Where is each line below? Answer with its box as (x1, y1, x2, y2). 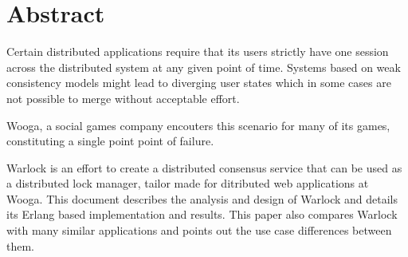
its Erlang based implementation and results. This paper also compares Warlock (6, 206, 398, 223)
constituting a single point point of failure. (6, 132, 214, 149)
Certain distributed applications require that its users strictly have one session (6, 43, 389, 60)
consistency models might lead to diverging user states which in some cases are (6, 74, 391, 91)
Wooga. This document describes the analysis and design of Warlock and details (6, 190, 398, 207)
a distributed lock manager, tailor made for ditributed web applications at (6, 175, 369, 192)
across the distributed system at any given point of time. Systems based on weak (6, 58, 401, 75)
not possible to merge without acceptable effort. (6, 89, 240, 106)
